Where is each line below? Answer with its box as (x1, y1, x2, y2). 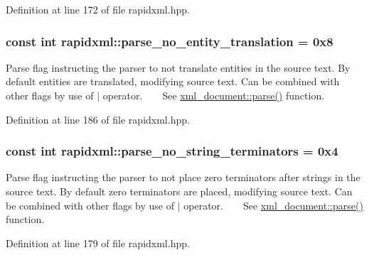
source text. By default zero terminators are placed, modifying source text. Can (6, 184, 353, 198)
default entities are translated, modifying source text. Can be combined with (6, 74, 340, 89)
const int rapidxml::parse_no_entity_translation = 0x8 (6, 32, 333, 50)
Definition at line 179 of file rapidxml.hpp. (6, 235, 190, 250)
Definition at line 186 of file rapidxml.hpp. (6, 112, 190, 126)
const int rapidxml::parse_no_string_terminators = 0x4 (6, 142, 338, 160)
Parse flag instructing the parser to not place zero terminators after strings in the (6, 170, 360, 185)
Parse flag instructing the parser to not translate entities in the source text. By (6, 60, 351, 75)
